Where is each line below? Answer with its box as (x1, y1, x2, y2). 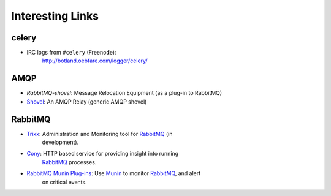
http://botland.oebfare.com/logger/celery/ (42, 57, 148, 64)
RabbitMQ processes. (42, 158, 97, 165)
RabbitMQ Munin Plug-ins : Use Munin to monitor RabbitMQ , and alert (26, 170, 201, 177)
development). (42, 138, 79, 146)
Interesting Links (11, 9, 99, 23)
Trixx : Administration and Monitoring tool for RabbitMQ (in (26, 130, 173, 137)
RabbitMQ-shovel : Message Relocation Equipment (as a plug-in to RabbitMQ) (26, 89, 223, 97)
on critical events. (42, 178, 87, 186)
